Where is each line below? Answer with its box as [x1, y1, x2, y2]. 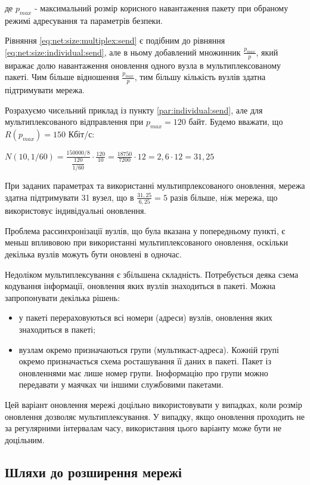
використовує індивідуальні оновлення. [5, 204, 147, 217]
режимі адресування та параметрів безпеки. [5, 14, 163, 26]
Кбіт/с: [68, 128, 95, 140]
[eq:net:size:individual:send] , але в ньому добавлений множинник [5, 45, 241, 58]
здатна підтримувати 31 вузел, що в [5, 191, 134, 203]
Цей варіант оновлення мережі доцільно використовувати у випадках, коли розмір [5, 398, 302, 411]
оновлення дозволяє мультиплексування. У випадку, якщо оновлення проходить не [5, 410, 305, 422]
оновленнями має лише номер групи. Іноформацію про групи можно [18, 366, 268, 379]
